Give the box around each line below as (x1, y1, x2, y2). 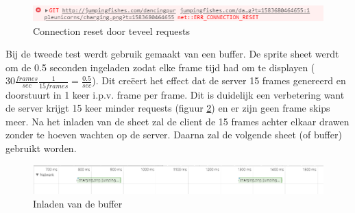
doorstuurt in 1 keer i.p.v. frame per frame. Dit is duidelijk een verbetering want (5, 87, 345, 101)
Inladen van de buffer (33, 196, 123, 210)
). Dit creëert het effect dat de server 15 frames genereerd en (92, 73, 346, 88)
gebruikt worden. (5, 141, 77, 155)
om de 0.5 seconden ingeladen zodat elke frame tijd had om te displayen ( (5, 60, 315, 74)
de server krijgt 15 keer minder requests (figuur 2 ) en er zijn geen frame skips (5, 101, 330, 115)
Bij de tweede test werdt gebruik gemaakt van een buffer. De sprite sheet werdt (5, 47, 339, 61)
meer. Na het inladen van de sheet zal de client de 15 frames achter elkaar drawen (5, 114, 350, 128)
